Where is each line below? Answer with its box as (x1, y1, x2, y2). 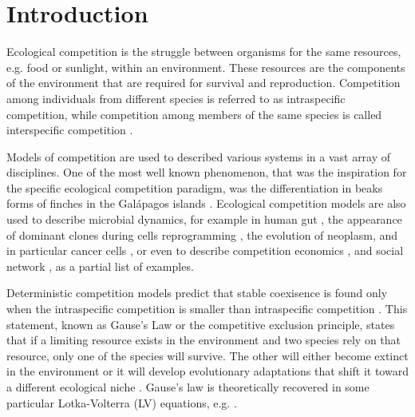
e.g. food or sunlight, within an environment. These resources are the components (6, 58, 405, 75)
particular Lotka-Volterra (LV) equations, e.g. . (6, 394, 237, 411)
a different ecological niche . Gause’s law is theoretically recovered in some (6, 379, 370, 395)
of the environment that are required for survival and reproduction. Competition (6, 74, 401, 91)
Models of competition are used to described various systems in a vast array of (6, 148, 391, 165)
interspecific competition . (6, 121, 133, 138)
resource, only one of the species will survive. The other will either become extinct (6, 347, 409, 363)
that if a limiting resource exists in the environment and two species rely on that (6, 332, 401, 348)
